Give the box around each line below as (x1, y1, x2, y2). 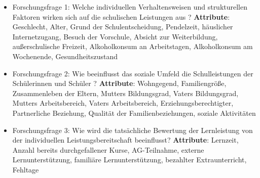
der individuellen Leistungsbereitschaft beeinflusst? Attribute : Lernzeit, (12, 135, 239, 145)
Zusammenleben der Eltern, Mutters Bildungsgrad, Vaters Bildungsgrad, (12, 87, 239, 98)
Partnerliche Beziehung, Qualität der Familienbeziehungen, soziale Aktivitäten (12, 107, 256, 118)
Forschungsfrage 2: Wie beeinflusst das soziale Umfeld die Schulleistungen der (12, 68, 253, 78)
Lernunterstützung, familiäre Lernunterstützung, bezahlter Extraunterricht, (12, 154, 247, 165)
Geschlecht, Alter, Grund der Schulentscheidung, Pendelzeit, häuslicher (12, 21, 233, 32)
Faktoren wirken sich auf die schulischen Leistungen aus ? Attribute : (12, 11, 230, 22)
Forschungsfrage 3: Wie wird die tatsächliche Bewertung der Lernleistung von (12, 124, 253, 135)
